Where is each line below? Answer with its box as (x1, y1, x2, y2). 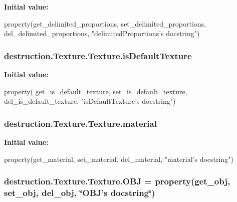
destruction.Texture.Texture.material (4, 117, 157, 129)
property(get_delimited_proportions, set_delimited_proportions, (4, 18, 206, 29)
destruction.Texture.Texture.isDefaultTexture (4, 49, 192, 62)
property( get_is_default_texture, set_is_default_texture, (4, 86, 187, 96)
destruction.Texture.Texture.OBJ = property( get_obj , (4, 175, 230, 187)
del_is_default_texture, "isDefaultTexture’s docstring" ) (4, 96, 176, 106)
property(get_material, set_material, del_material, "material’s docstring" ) (4, 153, 233, 164)
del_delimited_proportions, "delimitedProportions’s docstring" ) (4, 28, 200, 39)
